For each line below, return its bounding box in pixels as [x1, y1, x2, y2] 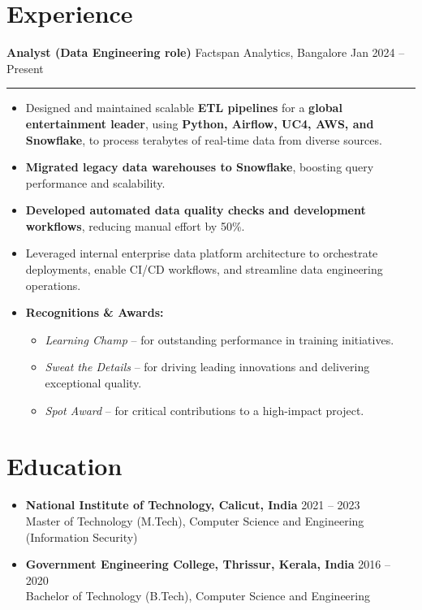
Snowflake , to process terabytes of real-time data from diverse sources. [25, 131, 382, 148]
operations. [25, 276, 81, 293]
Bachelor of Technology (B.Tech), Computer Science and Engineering [25, 587, 370, 604]
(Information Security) [25, 528, 138, 545]
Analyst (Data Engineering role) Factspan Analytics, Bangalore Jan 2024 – [6, 44, 405, 61]
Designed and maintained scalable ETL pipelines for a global [25, 99, 342, 116]
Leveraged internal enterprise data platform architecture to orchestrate [25, 244, 378, 262]
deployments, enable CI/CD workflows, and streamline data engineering [25, 261, 383, 278]
